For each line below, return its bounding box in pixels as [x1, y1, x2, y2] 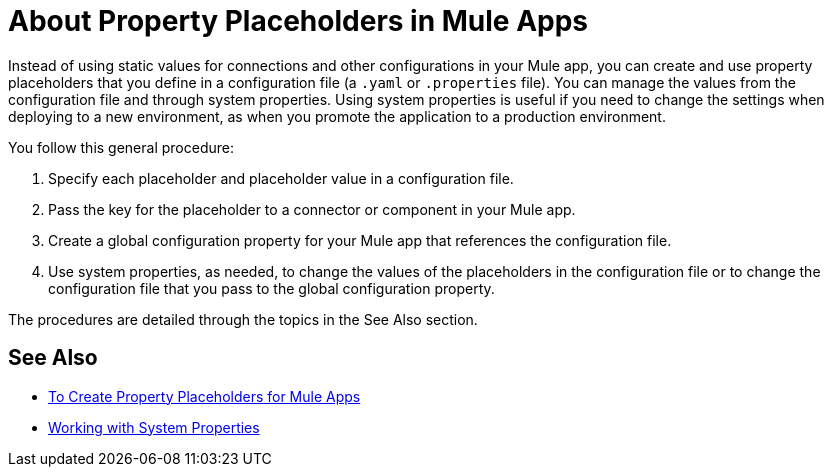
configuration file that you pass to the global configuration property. [48, 279, 495, 297]
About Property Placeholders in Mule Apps [8, 4, 589, 38]
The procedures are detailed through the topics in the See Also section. [8, 310, 478, 328]
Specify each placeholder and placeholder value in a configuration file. [48, 169, 514, 187]
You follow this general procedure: [8, 138, 234, 156]
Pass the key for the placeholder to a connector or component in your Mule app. [48, 200, 576, 218]
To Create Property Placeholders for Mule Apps [48, 387, 361, 405]
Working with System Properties [48, 418, 260, 436]
